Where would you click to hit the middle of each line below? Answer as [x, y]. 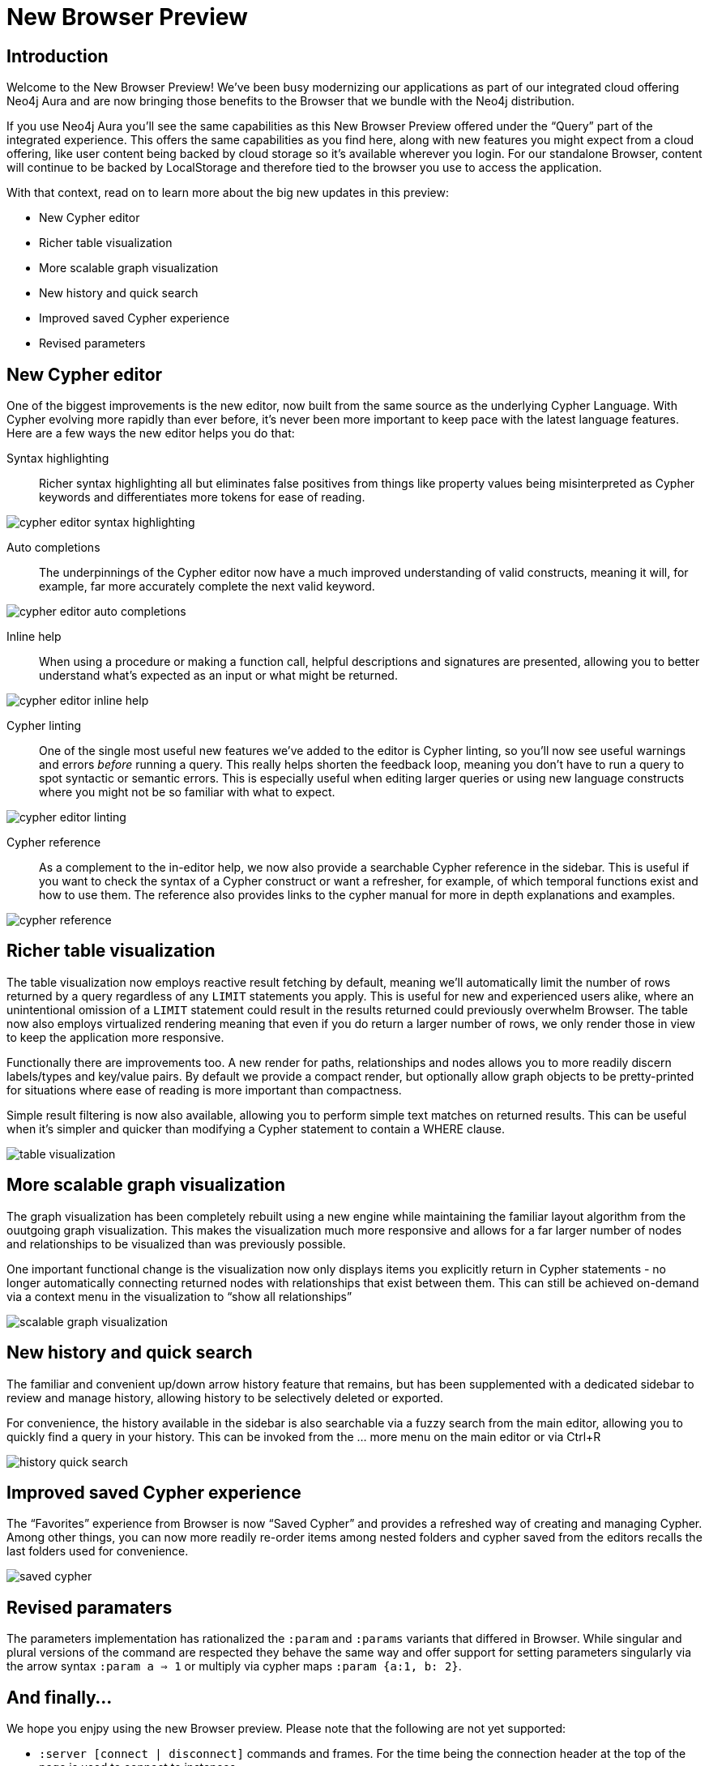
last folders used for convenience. [98, 1551]
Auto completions [53, 548]
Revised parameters [92, 343]
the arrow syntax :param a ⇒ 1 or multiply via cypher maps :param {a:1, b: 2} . [234, 1666]
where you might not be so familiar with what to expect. [187, 792]
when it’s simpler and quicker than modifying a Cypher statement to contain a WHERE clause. [256, 1128]
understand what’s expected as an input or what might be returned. [218, 676]
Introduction [58, 56]
